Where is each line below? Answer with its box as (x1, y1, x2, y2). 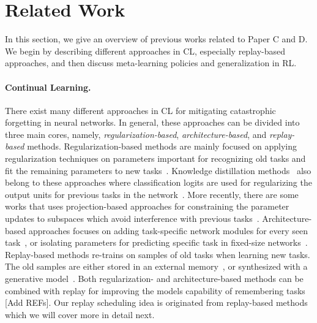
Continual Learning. (5, 80, 91, 93)
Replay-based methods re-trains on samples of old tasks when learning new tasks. (5, 248, 310, 260)
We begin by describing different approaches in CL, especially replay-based (5, 44, 285, 57)
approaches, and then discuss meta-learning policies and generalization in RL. (5, 56, 297, 69)
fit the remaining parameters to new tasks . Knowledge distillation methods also (5, 164, 311, 177)
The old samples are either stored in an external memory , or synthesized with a (5, 260, 308, 273)
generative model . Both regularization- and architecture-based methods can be (5, 272, 304, 285)
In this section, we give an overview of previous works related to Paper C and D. (5, 32, 308, 45)
